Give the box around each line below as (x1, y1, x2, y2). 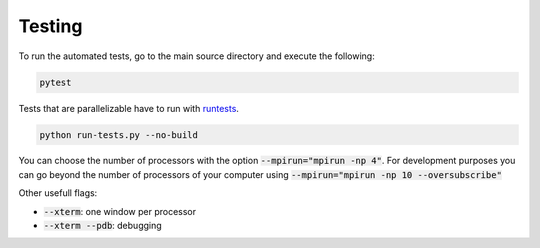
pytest (39, 76, 72, 88)
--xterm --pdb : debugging (43, 220, 162, 232)
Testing (18, 15, 83, 37)
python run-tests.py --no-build (39, 129, 199, 140)
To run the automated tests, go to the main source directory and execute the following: (18, 50, 375, 62)
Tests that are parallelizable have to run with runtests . (18, 102, 240, 114)
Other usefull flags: (18, 187, 98, 199)
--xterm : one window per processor (43, 205, 197, 217)
